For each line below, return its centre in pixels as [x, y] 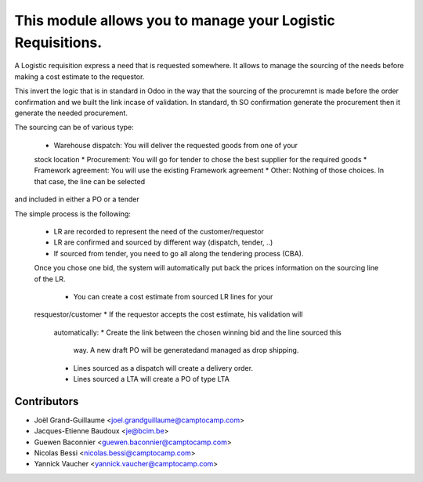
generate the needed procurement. [71, 113]
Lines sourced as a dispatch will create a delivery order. [163, 368]
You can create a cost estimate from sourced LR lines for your [173, 296]
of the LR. [50, 279]
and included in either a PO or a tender [77, 199]
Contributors [47, 401]
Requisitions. [58, 42]
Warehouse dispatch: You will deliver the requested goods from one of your [175, 145]
